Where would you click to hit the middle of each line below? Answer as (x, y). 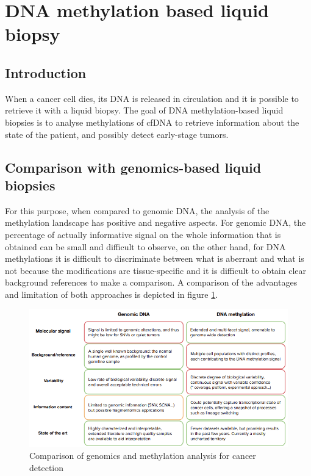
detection (46, 467)
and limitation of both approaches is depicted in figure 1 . (112, 294)
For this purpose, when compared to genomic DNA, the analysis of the (137, 210)
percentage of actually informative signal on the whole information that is (143, 234)
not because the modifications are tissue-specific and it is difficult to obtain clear (156, 270)
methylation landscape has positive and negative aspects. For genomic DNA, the (155, 222)
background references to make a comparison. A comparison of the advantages (151, 282)
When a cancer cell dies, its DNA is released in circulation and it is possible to (152, 98)
